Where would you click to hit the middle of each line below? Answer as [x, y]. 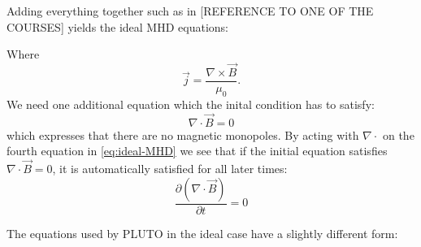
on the [398, 134]
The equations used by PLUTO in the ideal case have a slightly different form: [202, 233]
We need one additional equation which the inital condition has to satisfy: [191, 104]
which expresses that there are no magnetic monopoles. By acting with [183, 134]
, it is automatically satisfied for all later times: [170, 169]
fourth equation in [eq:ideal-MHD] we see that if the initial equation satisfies [197, 151]
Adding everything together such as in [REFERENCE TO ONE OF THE [190, 11]
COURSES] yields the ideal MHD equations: [117, 26]
